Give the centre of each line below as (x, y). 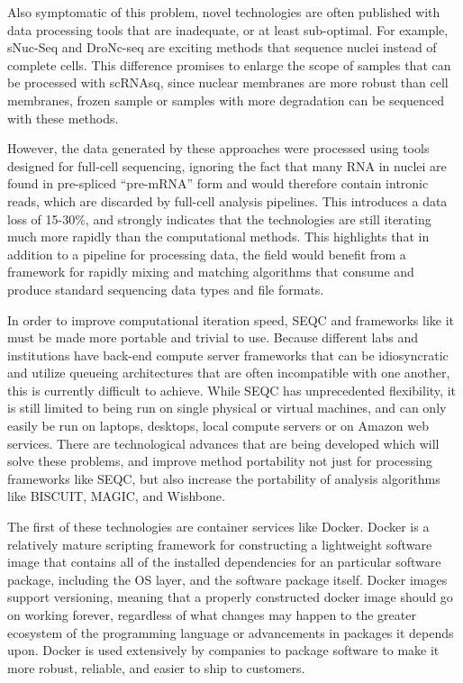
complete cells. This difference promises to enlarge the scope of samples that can (229, 64)
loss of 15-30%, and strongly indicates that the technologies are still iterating (219, 219)
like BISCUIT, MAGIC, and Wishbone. (116, 496)
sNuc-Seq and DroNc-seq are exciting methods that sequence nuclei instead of (222, 47)
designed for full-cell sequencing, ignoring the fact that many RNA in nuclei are (227, 165)
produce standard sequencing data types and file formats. (166, 289)
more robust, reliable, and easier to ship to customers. (156, 667)
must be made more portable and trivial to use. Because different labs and (213, 337)
